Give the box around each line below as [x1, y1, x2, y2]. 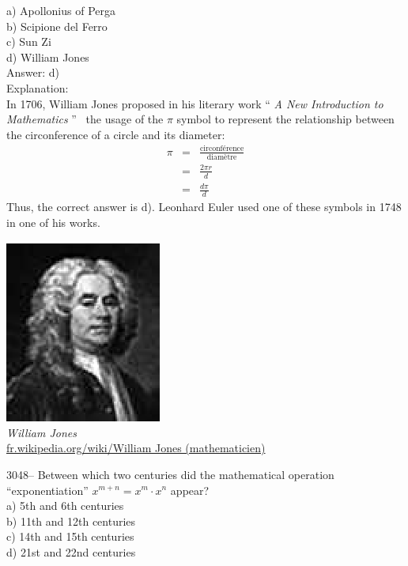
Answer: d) [6, 64, 60, 81]
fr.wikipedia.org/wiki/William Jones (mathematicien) [6, 440, 266, 456]
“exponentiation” [6, 481, 89, 498]
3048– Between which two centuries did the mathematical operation [6, 466, 334, 482]
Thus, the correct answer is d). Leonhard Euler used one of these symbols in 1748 [6, 198, 402, 214]
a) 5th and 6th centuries [6, 497, 124, 514]
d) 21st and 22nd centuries [6, 543, 136, 560]
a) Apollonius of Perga [6, 2, 115, 18]
